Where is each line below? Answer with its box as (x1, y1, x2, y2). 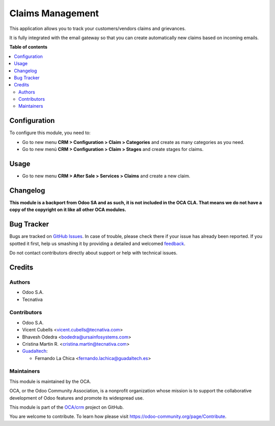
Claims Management (9, 8, 99, 19)
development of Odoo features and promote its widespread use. (9, 394, 144, 401)
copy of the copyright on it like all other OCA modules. (9, 206, 127, 213)
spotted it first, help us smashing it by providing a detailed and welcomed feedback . (9, 240, 186, 247)
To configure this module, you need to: (9, 130, 91, 136)
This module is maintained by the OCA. (9, 378, 91, 384)
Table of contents (9, 44, 48, 50)
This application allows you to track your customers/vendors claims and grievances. (9, 25, 186, 32)
